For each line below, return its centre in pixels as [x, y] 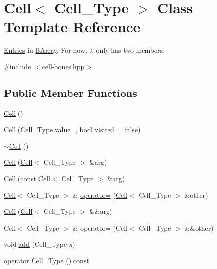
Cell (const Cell [27, 179]
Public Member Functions [71, 92]
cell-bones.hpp [63, 66]
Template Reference [72, 27]
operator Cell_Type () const [46, 260]
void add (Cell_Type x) [40, 244]
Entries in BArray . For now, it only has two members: [84, 50]
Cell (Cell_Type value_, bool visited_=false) [72, 129]
